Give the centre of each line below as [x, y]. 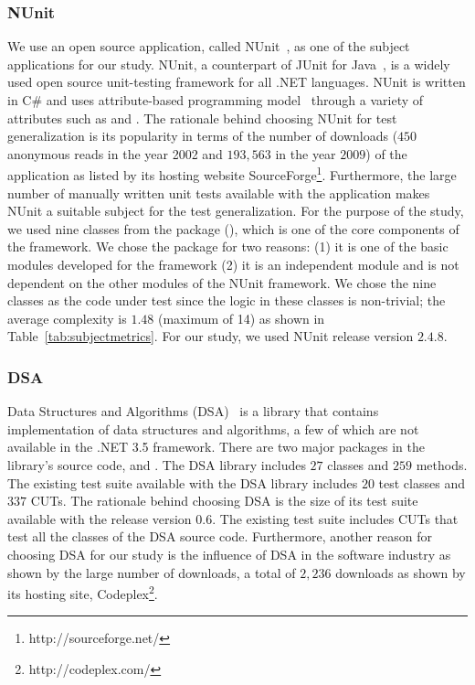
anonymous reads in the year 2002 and [115, 153]
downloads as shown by [401, 572]
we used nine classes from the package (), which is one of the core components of [233, 228]
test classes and [422, 482]
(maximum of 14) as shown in [241, 318]
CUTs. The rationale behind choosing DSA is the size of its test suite [224, 501]
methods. [442, 464]
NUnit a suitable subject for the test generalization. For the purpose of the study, [236, 211]
